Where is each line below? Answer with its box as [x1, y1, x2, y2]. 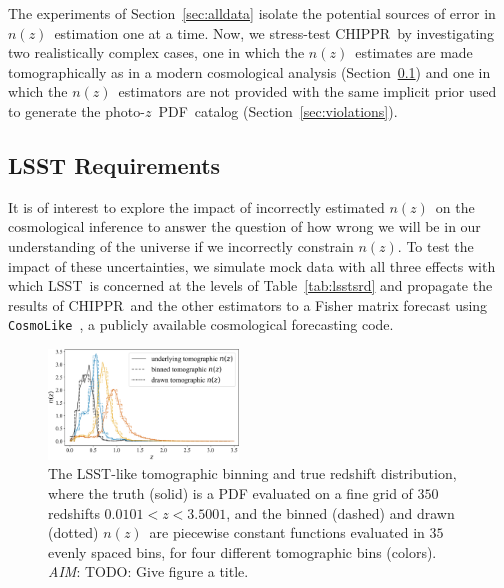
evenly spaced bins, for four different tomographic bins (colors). [48, 541, 437, 562]
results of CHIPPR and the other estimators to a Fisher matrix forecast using [8, 294, 488, 315]
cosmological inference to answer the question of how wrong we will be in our [8, 216, 481, 237]
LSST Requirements [8, 149, 221, 180]
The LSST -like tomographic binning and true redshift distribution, [48, 463, 457, 484]
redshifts [48, 502, 100, 523]
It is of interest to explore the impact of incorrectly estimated [8, 196, 385, 217]
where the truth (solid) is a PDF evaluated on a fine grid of [48, 483, 413, 504]
